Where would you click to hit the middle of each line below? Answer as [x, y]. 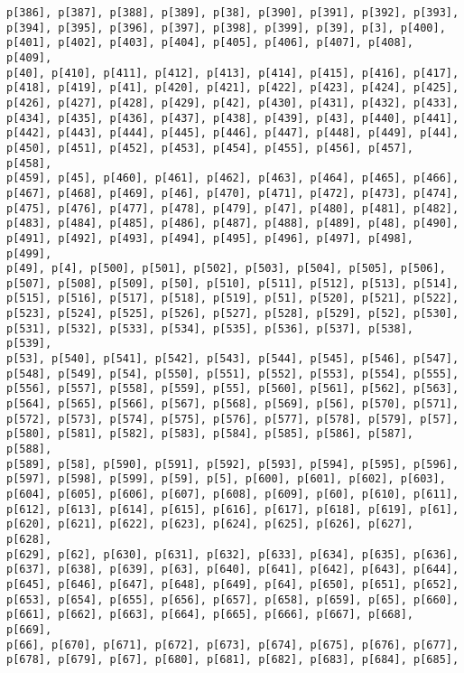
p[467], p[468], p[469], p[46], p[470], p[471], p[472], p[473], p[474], [233, 193]
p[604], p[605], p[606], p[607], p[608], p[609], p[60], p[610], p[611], [233, 494]
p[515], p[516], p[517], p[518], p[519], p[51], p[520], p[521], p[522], [233, 299]
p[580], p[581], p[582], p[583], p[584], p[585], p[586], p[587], [210, 434]
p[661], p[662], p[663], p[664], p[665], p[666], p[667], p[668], [210, 615]
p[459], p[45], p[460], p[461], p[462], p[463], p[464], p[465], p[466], [233, 178]
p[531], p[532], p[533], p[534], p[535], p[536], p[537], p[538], [210, 328]
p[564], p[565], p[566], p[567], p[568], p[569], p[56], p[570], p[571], [233, 404]
